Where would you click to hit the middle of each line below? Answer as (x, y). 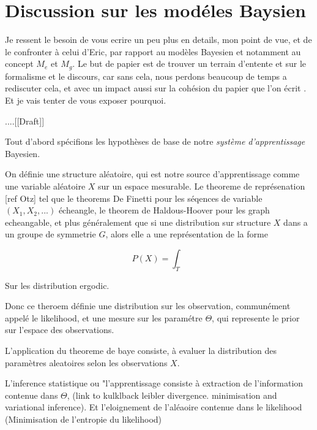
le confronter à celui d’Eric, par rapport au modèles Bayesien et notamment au (153, 51)
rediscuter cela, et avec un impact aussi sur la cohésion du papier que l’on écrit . (156, 88)
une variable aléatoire (45, 186)
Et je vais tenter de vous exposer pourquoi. (86, 100)
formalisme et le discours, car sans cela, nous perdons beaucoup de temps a (146, 76)
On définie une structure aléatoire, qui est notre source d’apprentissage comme (152, 174)
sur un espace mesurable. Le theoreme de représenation (202, 186)
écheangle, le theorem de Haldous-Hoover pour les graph (164, 210)
